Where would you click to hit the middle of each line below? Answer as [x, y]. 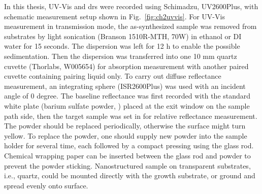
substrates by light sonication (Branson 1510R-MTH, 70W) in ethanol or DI [123, 36]
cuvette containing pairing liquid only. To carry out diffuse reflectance [113, 76]
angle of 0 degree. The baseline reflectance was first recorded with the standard [127, 96]
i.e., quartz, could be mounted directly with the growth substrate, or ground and [130, 175]
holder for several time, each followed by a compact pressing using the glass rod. [129, 145]
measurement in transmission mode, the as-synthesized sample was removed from [130, 26]
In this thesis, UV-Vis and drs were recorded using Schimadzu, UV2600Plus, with [131, 6]
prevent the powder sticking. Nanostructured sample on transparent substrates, [127, 165]
